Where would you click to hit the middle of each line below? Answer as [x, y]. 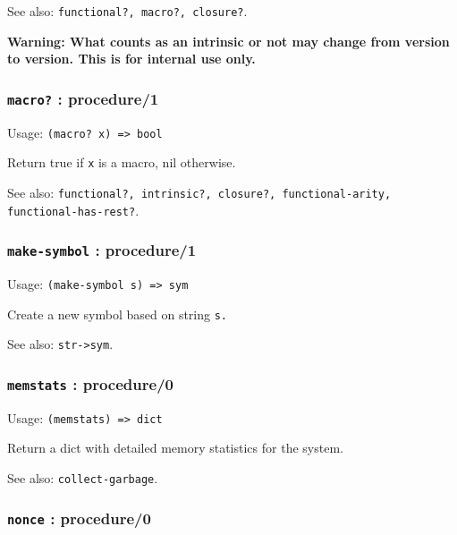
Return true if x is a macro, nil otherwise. [122, 162]
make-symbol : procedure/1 [102, 250]
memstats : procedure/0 [90, 383]
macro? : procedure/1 [83, 98]
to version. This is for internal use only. [131, 59]
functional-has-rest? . [73, 210]
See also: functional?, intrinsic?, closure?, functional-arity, [199, 192]
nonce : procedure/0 [79, 518]
